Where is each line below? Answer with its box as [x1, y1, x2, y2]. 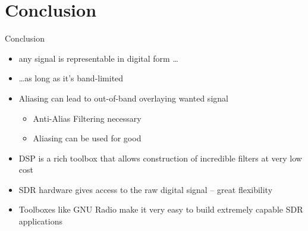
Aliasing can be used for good [33, 132, 142, 144]
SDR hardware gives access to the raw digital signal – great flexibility [18, 183, 273, 195]
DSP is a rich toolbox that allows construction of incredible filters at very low [18, 151, 302, 164]
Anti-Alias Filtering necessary [33, 112, 142, 124]
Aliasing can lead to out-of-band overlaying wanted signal [18, 91, 228, 104]
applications [18, 215, 63, 227]
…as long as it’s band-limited [18, 72, 124, 84]
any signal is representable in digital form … [18, 52, 178, 64]
